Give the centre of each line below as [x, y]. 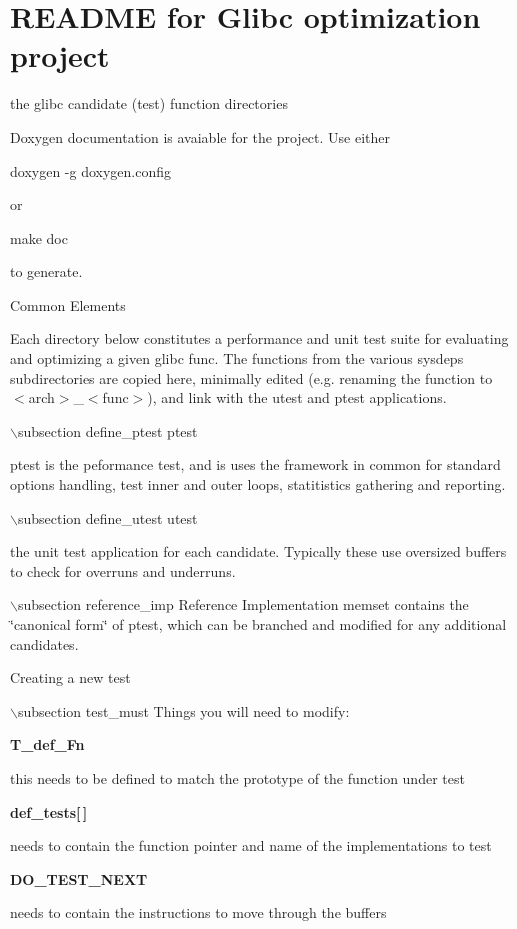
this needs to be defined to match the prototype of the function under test [237, 777]
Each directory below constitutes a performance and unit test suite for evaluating [259, 338]
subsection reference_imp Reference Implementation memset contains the [243, 604]
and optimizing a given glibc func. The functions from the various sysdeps [237, 358]
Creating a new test [70, 677]
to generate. [46, 271]
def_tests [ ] [49, 811]
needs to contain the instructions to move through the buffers [198, 912]
